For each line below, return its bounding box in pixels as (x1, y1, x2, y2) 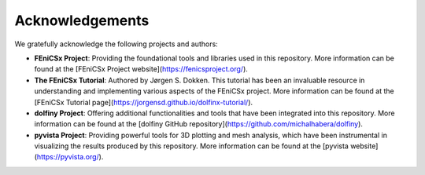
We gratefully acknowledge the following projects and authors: (14, 39, 218, 49)
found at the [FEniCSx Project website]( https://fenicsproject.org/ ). (34, 64, 248, 74)
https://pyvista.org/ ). (36, 152, 104, 162)
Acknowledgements (14, 12, 150, 29)
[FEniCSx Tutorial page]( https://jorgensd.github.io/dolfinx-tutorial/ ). (34, 97, 253, 107)
